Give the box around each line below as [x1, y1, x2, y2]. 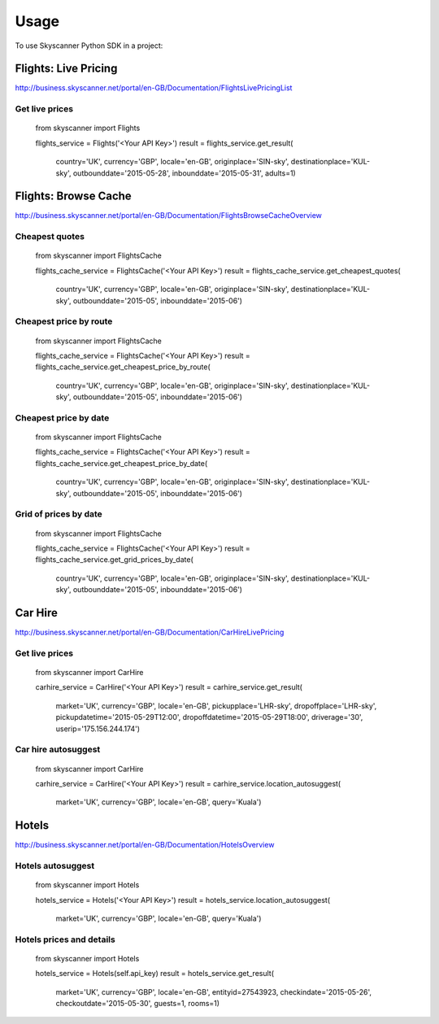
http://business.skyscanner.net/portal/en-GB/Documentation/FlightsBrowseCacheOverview [15, 211, 323, 220]
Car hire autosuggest [15, 744, 101, 756]
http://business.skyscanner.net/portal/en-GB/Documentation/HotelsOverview [15, 840, 275, 850]
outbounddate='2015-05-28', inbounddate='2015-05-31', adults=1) [72, 168, 296, 178]
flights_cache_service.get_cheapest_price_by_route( [35, 362, 211, 372]
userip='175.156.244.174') [55, 724, 141, 734]
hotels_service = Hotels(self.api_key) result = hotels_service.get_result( [35, 969, 274, 978]
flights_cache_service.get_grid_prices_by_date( [35, 555, 194, 564]
